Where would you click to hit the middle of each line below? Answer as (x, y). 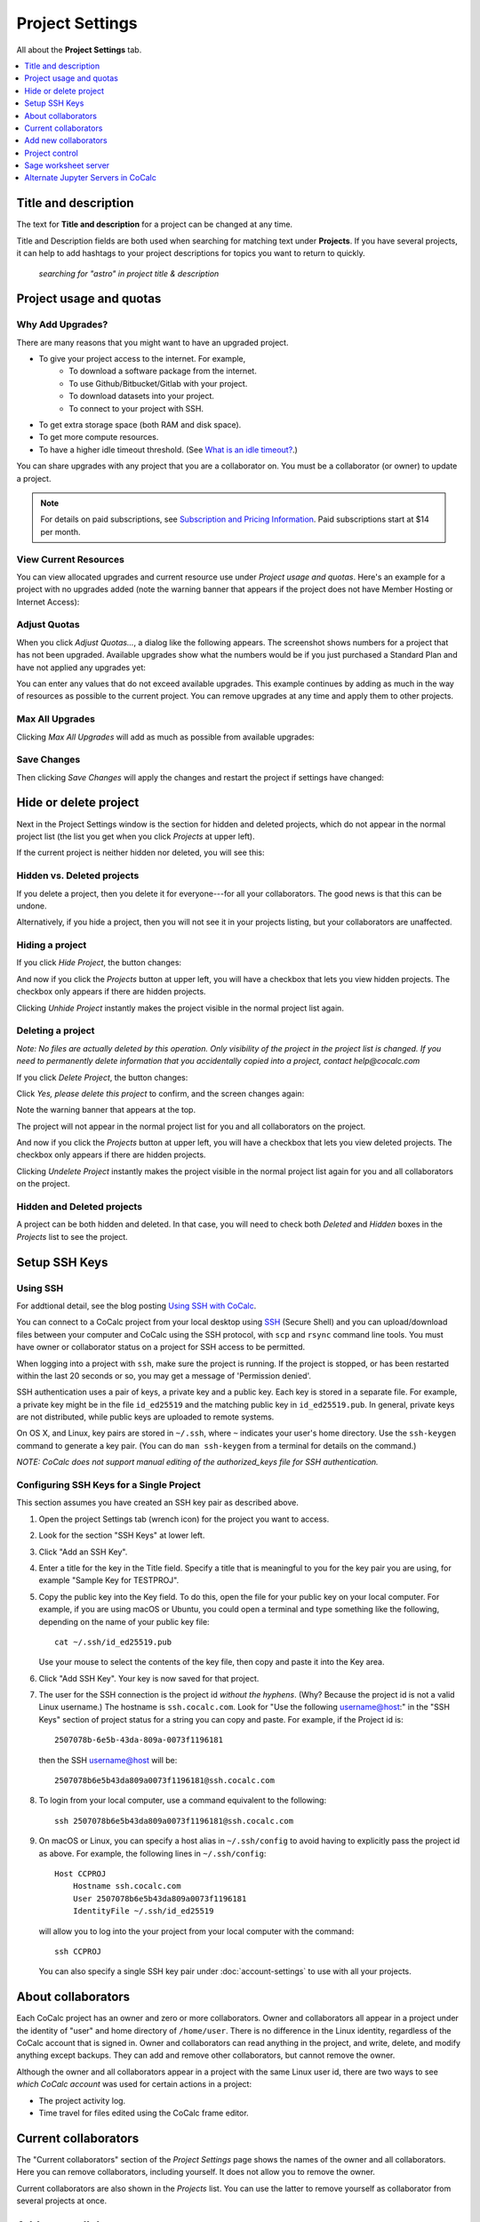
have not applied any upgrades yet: (81, 667)
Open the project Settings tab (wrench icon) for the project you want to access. (184, 1519)
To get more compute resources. (99, 437)
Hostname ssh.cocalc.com (127, 1886)
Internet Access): (48, 602)
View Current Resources (70, 559)
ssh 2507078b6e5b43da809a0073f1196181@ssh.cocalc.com (174, 1821)
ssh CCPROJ (78, 1951)
